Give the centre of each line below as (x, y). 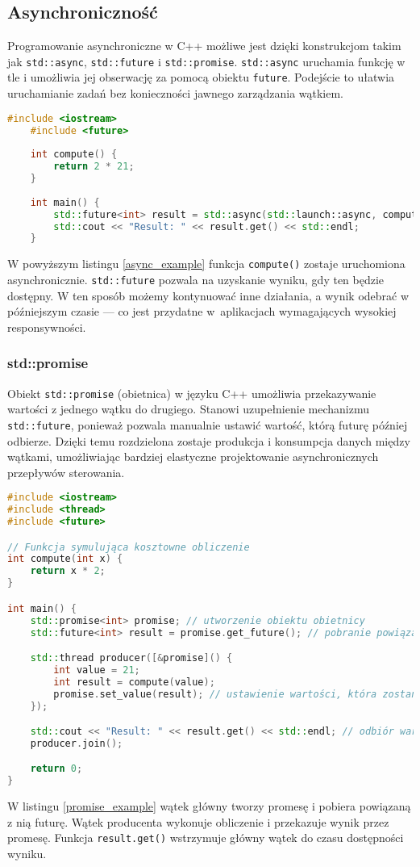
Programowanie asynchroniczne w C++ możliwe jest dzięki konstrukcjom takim (204, 46)
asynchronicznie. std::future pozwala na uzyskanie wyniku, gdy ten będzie (196, 279)
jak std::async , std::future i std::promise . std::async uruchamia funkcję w (206, 61)
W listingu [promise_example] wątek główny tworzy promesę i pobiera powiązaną (209, 806)
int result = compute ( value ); (134, 682)
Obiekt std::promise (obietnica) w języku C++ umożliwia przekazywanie (192, 393)
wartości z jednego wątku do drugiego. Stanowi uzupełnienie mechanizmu (188, 409)
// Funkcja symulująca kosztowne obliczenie (129, 547)
